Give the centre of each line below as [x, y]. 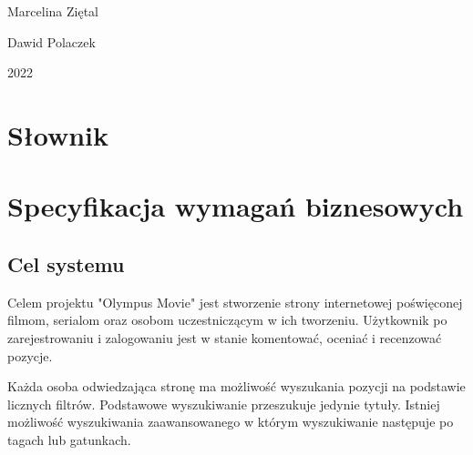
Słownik [58, 134]
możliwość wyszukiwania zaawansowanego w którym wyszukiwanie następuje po [231, 422]
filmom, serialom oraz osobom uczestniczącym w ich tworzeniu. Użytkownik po [227, 320]
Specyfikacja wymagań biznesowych [236, 206]
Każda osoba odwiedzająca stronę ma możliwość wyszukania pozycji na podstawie [236, 386]
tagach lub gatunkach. [69, 439]
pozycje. [30, 355]
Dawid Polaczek [51, 41]
